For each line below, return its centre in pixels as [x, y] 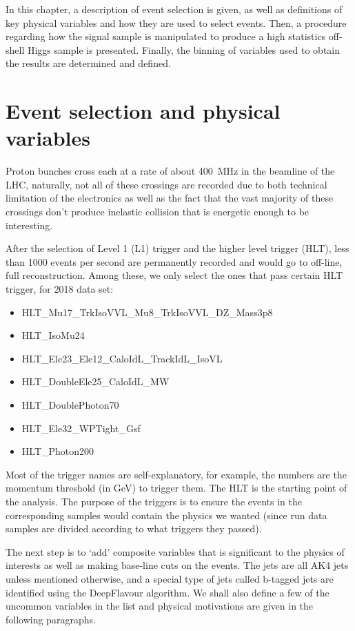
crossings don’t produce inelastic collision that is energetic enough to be [158, 212]
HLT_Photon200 [58, 451]
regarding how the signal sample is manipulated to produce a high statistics [166, 36]
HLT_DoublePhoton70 [70, 405]
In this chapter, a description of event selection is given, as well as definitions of [174, 9]
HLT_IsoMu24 [53, 335]
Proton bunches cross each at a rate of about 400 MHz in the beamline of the [170, 171]
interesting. [29, 225]
